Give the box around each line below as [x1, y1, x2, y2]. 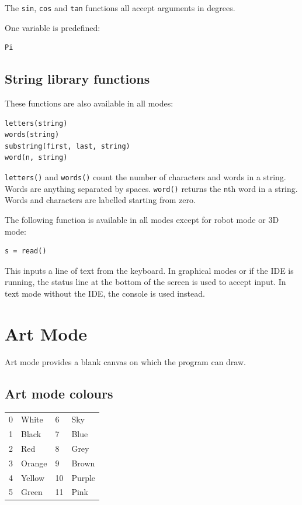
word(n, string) [5, 153, 68, 162]
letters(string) [5, 119, 68, 128]
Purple [71, 471, 96, 483]
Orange [21, 456, 47, 469]
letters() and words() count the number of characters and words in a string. [5, 171, 286, 183]
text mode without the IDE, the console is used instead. [5, 287, 205, 299]
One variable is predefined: [5, 21, 100, 33]
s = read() [5, 247, 47, 256]
